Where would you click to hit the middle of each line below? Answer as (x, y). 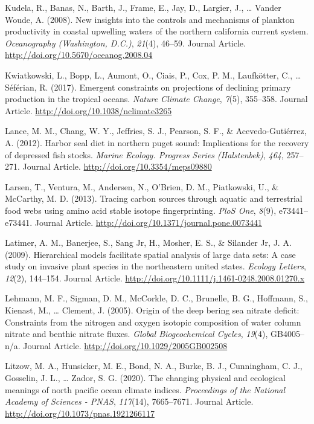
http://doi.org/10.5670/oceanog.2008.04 (79, 55)
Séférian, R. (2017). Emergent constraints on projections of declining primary (148, 87)
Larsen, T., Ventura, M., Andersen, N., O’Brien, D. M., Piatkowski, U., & (142, 186)
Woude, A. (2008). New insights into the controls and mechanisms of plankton (150, 19)
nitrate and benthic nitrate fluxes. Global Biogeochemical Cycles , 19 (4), (136, 334)
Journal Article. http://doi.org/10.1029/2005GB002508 (125, 345)
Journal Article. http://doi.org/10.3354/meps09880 (117, 166)
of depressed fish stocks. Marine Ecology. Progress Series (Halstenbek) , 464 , (144, 154)
